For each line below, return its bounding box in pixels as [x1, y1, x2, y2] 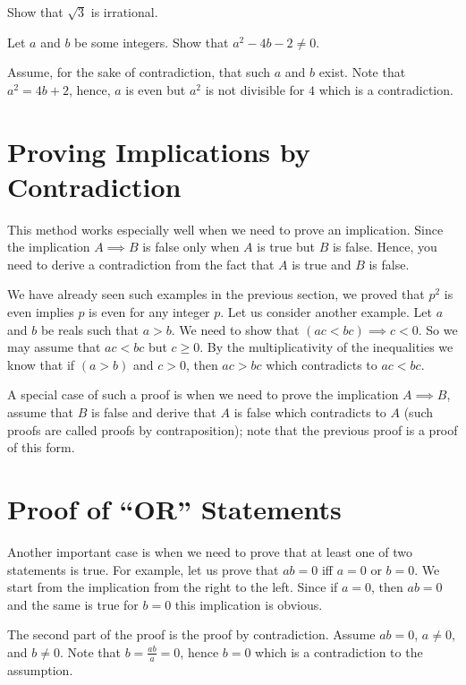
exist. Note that [318, 63, 406, 81]
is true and [292, 254, 352, 273]
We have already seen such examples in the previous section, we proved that [7, 285, 425, 304]
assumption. [7, 660, 73, 679]
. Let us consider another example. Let [220, 303, 432, 321]
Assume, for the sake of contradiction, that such [7, 63, 270, 81]
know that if [7, 355, 75, 373]
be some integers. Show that [74, 32, 229, 51]
